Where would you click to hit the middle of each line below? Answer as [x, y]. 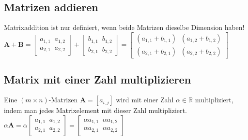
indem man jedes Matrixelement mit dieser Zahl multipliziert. [95, 110]
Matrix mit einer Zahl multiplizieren [98, 79]
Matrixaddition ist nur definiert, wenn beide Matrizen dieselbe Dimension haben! [124, 27]
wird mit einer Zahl [145, 100]
